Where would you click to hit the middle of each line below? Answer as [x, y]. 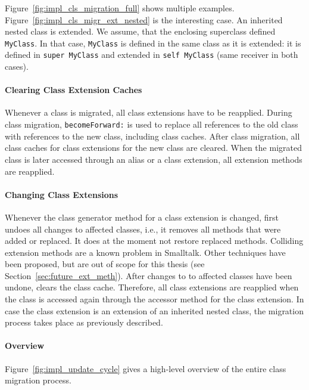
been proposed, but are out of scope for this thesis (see [105, 264]
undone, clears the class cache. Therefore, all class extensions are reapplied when [152, 287]
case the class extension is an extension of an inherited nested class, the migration [154, 310]
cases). [17, 66]
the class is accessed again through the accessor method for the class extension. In [154, 299]
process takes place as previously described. [84, 322]
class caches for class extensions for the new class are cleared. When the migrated [153, 148]
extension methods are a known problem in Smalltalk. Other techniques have [145, 252]
